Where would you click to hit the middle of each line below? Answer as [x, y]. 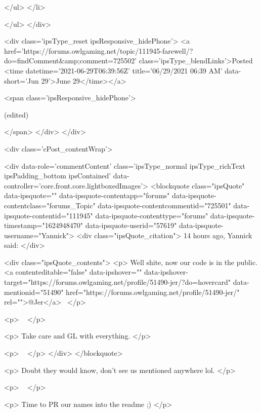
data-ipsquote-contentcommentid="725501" [164, 205]
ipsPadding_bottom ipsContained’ [58, 176]
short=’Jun [21, 80]
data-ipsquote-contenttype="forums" [152, 215]
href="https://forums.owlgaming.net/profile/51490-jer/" [153, 292]
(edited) [16, 114]
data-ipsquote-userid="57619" [131, 225]
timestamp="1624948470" [43, 225]
